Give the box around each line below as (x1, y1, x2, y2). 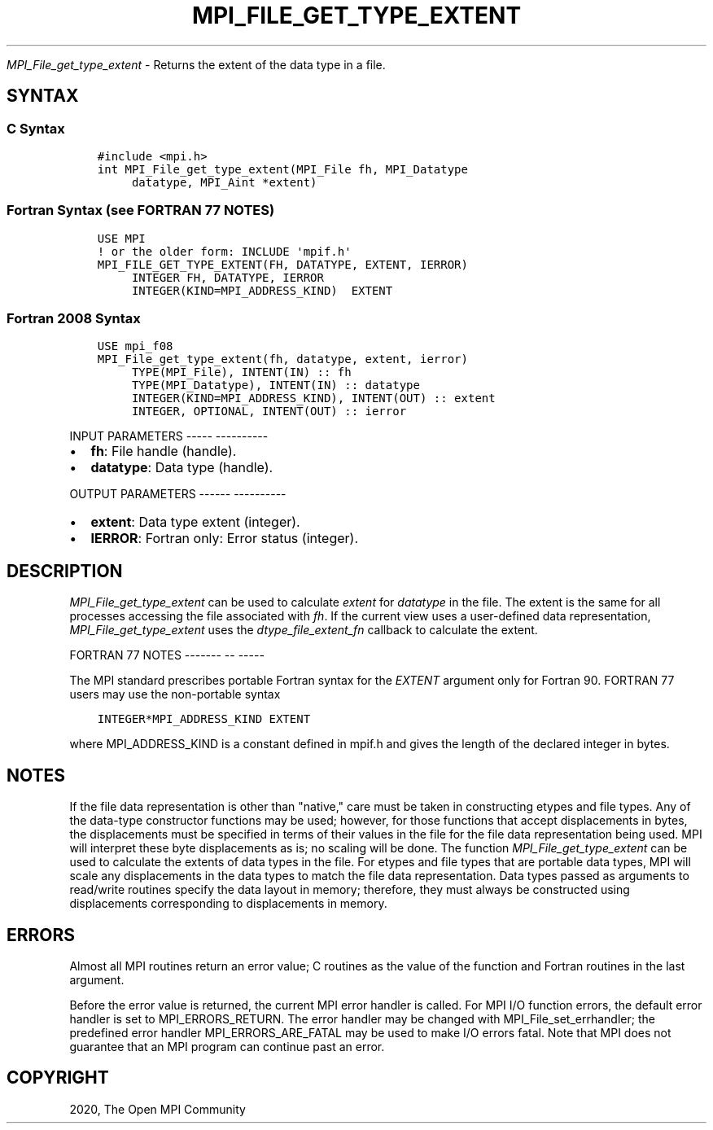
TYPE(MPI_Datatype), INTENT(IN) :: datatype (131, 379, 420, 392)
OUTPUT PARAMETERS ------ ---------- (69, 487, 287, 501)
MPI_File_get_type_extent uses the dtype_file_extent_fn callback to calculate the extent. (69, 623, 538, 637)
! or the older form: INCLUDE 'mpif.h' (97, 244, 352, 258)
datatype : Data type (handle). (90, 459, 273, 476)
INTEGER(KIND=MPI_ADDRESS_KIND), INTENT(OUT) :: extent (131, 392, 496, 405)
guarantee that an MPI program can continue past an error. (69, 1040, 385, 1053)
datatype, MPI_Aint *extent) (131, 175, 317, 189)
